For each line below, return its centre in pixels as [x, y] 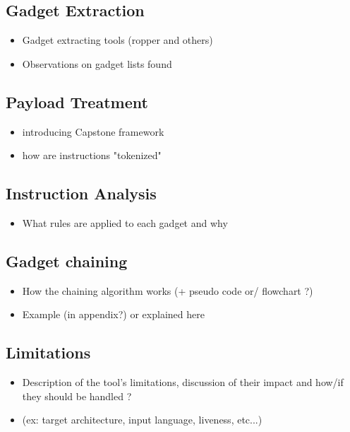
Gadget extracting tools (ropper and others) [117, 40]
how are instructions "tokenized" [92, 155]
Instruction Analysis [81, 193]
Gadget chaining [67, 261]
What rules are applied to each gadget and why [125, 222]
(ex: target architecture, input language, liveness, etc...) [142, 420]
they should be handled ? [77, 396]
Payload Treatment [77, 101]
